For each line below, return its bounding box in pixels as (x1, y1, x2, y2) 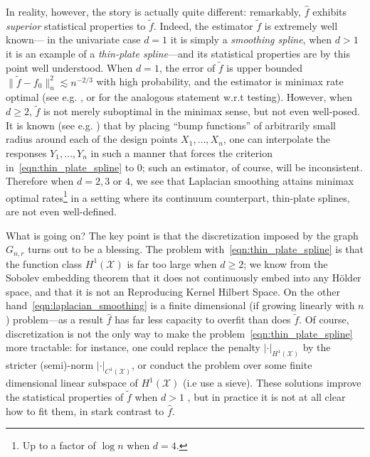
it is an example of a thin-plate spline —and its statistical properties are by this (6, 46, 351, 60)
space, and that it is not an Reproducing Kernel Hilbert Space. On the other (6, 284, 340, 299)
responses (6, 146, 47, 161)
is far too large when (127, 256, 217, 271)
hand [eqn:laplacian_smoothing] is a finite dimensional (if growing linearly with (6, 298, 355, 313)
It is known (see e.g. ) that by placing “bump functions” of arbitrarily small (6, 117, 337, 132)
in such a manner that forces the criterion (90, 146, 273, 161)
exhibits (312, 4, 347, 18)
